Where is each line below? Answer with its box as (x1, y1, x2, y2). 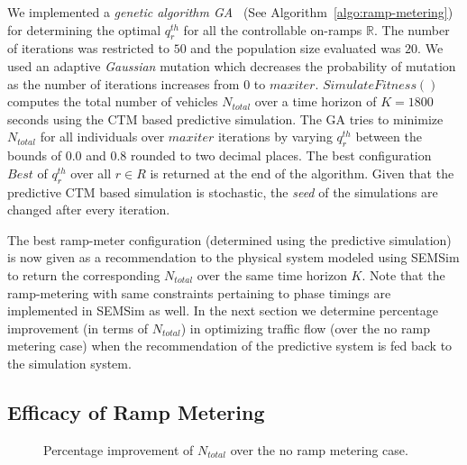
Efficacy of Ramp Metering (7, 397, 265, 425)
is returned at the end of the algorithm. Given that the (150, 163, 454, 182)
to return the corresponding (7, 265, 160, 284)
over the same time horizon (197, 265, 347, 284)
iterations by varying (217, 127, 333, 146)
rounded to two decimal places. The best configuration (131, 146, 432, 165)
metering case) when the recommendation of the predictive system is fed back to (7, 336, 453, 355)
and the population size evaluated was (190, 39, 401, 58)
